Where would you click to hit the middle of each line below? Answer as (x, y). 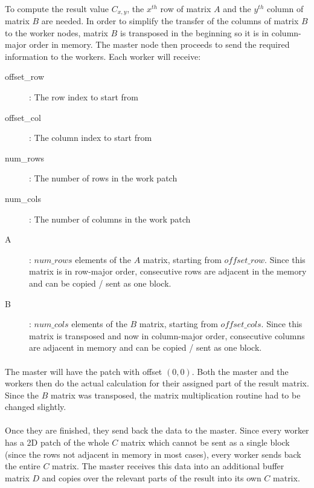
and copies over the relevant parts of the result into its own (152, 477)
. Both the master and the (240, 371)
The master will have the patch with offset (84, 371)
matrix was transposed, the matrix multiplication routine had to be (175, 395)
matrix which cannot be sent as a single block (205, 442)
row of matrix (186, 8)
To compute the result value (57, 8)
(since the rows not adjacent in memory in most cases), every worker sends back (153, 454)
